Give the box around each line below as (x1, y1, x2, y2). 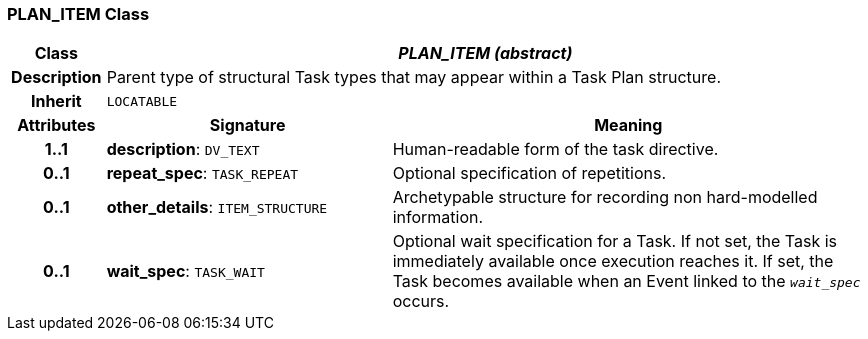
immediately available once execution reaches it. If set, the (392, 251, 834, 272)
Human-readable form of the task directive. (392, 139, 719, 160)
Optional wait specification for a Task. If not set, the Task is (392, 231, 838, 252)
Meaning (594, 115, 663, 136)
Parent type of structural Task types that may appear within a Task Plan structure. (106, 67, 721, 88)
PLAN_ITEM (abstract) (398, 43, 573, 64)
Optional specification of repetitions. (392, 163, 667, 184)
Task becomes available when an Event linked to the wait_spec (392, 271, 861, 292)
